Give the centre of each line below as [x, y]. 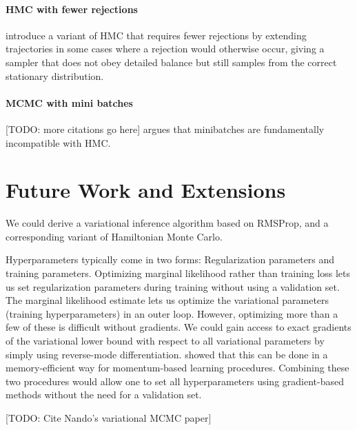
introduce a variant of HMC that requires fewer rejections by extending [156, 35]
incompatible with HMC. [58, 142]
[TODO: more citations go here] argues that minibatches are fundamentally [165, 129]
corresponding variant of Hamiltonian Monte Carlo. [114, 236]
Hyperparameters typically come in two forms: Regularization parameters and [170, 259]
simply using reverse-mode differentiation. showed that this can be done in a [167, 354]
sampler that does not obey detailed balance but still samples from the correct [171, 62]
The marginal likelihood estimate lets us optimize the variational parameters [167, 300]
